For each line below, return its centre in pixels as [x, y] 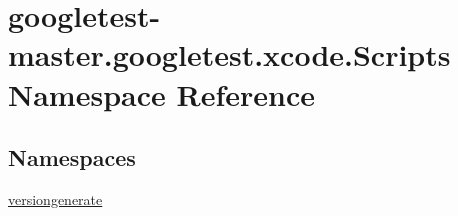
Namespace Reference [161, 93]
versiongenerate [55, 198]
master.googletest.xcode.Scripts [229, 54]
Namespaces [72, 157]
